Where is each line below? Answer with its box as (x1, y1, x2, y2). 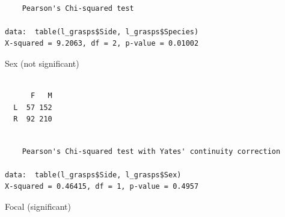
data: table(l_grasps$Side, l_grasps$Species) (5, 27, 199, 36)
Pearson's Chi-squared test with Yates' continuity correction (22, 147, 281, 156)
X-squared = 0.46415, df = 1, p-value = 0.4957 (5, 182, 199, 191)
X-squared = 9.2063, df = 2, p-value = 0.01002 (5, 39, 199, 48)
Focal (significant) (5, 200, 71, 212)
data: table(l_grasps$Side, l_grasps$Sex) (5, 170, 182, 179)
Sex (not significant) (5, 57, 79, 69)
